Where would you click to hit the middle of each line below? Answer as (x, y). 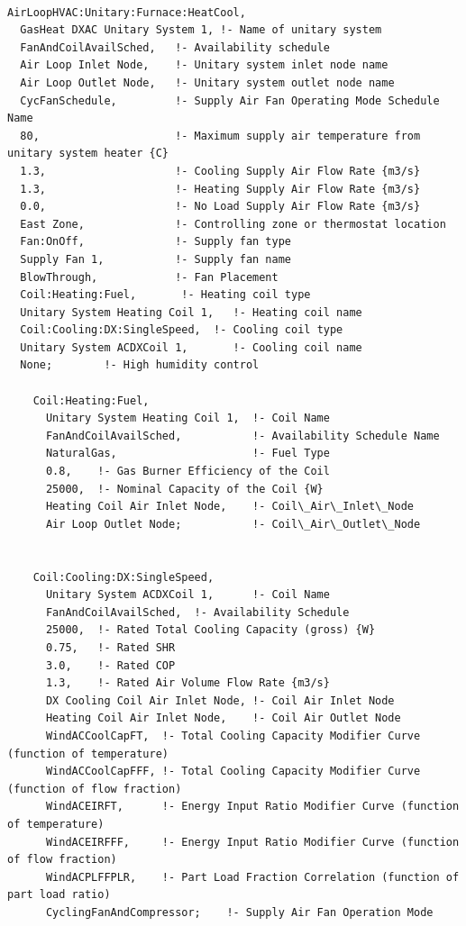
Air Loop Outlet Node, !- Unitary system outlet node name (207, 82)
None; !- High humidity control (140, 365)
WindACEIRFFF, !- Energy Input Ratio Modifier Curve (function (252, 842)
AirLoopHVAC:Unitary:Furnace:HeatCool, (127, 12)
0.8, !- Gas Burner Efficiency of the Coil (187, 472)
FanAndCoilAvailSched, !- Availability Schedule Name (242, 436)
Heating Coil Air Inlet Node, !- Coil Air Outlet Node (223, 718)
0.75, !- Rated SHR (110, 647)
